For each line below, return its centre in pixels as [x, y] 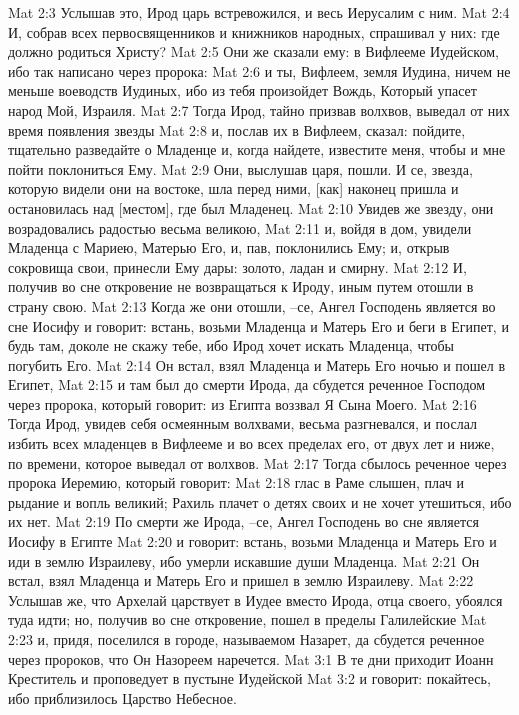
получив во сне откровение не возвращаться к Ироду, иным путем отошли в [241, 286]
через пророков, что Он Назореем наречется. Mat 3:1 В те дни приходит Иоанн [251, 658]
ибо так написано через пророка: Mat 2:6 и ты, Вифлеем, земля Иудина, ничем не [259, 70]
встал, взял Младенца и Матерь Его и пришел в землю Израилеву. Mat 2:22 [241, 580]
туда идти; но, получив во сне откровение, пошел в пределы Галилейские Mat [247, 619]
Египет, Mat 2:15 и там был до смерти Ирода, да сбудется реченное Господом [247, 384]
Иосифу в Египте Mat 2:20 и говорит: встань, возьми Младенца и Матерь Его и [252, 541]
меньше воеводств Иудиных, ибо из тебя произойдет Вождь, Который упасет [242, 90]
